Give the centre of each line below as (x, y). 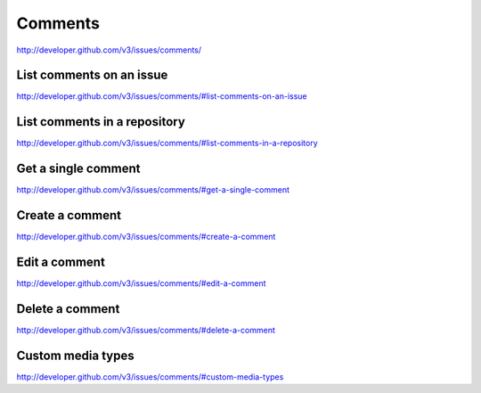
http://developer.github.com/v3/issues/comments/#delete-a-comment (146, 330)
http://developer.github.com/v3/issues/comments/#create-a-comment (146, 237)
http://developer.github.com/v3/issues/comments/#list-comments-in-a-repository (167, 143)
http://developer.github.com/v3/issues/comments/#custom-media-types (150, 377)
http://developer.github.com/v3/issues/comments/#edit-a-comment (141, 283)
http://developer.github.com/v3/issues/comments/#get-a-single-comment (153, 190)
